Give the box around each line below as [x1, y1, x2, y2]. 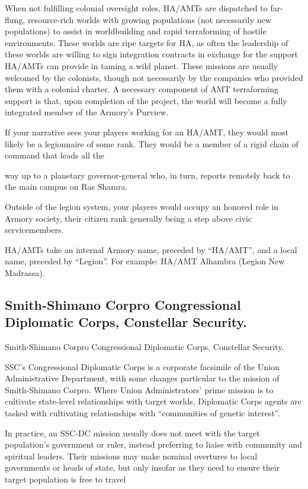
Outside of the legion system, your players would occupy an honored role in [5, 200, 279, 212]
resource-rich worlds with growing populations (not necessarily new [27, 13, 271, 25]
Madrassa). [5, 266, 45, 278]
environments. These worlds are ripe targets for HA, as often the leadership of [5, 36, 288, 48]
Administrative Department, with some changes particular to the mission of [5, 372, 280, 384]
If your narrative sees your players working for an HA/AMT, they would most [5, 125, 288, 138]
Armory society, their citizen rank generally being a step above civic [5, 212, 252, 224]
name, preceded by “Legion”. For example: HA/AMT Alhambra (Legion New [5, 255, 285, 267]
